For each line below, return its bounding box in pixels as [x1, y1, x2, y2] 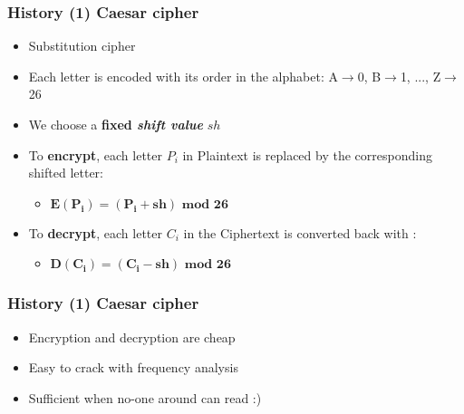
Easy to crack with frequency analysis [28, 358, 238, 377]
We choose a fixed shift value [28, 115, 203, 133]
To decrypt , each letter [28, 223, 162, 242]
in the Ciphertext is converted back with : [183, 223, 417, 242]
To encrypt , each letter [28, 145, 162, 164]
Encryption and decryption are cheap [28, 327, 236, 346]
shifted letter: [28, 163, 103, 182]
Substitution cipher [28, 36, 136, 55]
